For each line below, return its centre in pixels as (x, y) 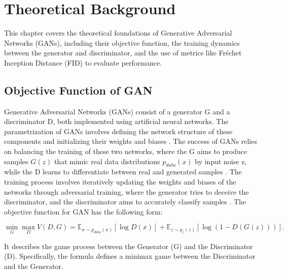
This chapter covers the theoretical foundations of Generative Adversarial (118, 33)
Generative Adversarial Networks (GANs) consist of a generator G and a (117, 111)
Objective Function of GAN (78, 90)
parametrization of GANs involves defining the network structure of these (118, 131)
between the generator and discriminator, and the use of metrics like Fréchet (123, 53)
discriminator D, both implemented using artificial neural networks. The (116, 121)
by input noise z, (221, 161)
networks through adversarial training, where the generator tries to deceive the (127, 191)
